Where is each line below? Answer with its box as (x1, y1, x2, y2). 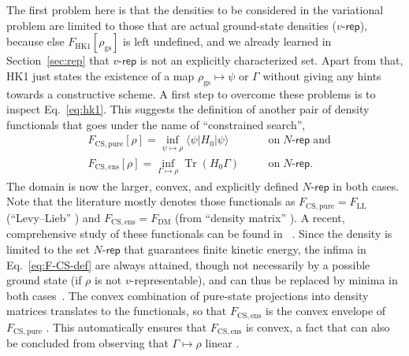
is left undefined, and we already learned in (123, 33, 332, 50)
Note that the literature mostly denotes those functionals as (6, 193, 296, 210)
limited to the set (6, 240, 90, 257)
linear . (205, 335, 240, 351)
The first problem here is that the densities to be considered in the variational (6, 2, 384, 17)
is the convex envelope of (266, 302, 386, 319)
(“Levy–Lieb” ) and (6, 209, 101, 225)
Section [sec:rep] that (6, 52, 110, 69)
